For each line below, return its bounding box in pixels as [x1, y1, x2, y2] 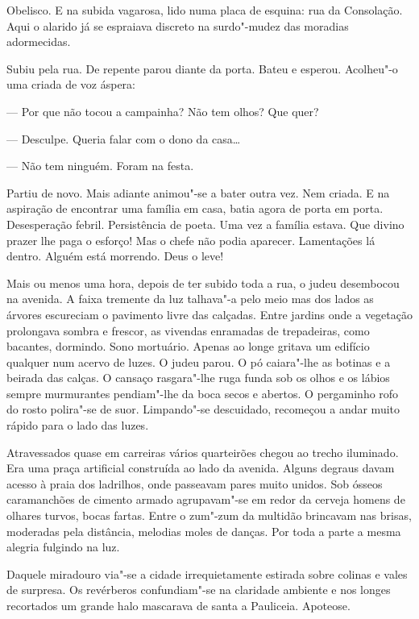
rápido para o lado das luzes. [6, 417, 149, 434]
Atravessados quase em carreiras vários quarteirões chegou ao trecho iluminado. [6, 443, 399, 460]
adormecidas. [6, 33, 71, 50]
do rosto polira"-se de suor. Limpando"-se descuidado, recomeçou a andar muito [6, 401, 400, 418]
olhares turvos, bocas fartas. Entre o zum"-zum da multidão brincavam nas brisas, [6, 507, 412, 524]
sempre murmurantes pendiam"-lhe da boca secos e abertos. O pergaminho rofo [6, 384, 399, 401]
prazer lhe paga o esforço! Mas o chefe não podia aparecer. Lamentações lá [6, 231, 375, 248]
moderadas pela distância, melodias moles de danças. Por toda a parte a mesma [6, 522, 401, 539]
